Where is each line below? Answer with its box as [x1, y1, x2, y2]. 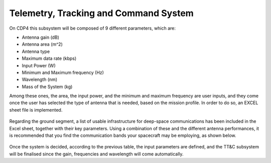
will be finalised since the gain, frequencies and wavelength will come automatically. [9, 151, 184, 157]
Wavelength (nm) [22, 76, 58, 83]
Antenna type [22, 48, 50, 54]
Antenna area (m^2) [22, 41, 63, 47]
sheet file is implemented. [9, 107, 63, 113]
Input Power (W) [22, 62, 56, 68]
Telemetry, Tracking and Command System [9, 8, 194, 19]
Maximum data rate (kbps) [22, 55, 77, 61]
